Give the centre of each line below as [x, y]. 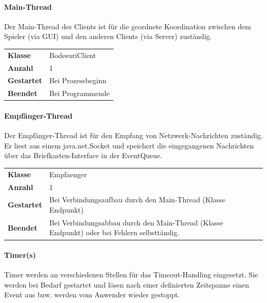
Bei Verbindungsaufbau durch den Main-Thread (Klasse [137, 200]
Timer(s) [20, 255]
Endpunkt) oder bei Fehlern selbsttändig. [115, 232]
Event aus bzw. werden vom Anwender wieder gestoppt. [92, 295]
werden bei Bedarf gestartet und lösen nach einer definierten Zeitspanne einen [127, 284]
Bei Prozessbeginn [78, 80]
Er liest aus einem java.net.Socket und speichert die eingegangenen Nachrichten [129, 145]
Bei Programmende [80, 93]
